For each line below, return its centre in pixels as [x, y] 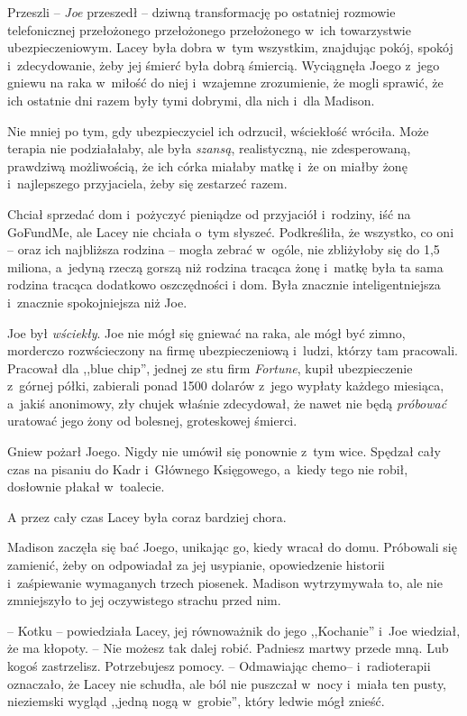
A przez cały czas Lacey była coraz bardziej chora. [147, 516]
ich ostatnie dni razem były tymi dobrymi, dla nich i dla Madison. [191, 100]
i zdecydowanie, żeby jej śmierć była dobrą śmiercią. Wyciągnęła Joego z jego [224, 64]
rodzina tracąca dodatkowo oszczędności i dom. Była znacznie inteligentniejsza [224, 285]
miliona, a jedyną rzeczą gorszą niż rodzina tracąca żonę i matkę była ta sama [225, 266]
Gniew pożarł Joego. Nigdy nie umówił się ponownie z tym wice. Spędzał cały [224, 451]
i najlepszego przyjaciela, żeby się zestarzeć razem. [147, 184]
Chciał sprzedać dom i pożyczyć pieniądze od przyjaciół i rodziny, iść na [209, 213]
